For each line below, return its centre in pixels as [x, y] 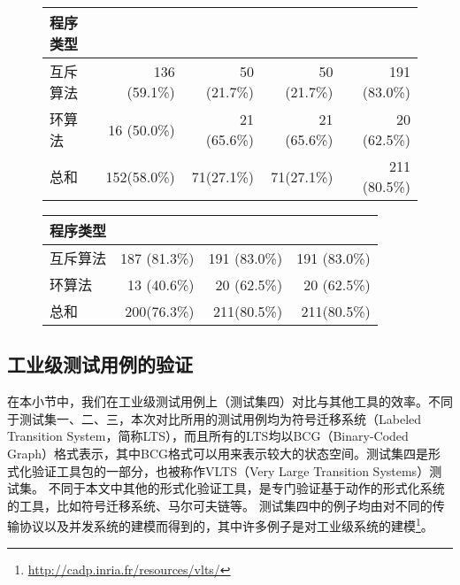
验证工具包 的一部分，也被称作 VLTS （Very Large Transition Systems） [230, 470]
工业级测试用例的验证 [100, 364]
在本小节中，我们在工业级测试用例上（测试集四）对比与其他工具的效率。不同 [230, 401]
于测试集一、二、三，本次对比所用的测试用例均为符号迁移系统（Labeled [215, 418]
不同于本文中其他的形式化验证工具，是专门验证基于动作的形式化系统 [246, 488]
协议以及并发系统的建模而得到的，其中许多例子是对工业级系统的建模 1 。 [226, 525]
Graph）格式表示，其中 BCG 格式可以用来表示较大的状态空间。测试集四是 [218, 453]
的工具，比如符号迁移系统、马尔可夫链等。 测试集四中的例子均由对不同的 [220, 505]
